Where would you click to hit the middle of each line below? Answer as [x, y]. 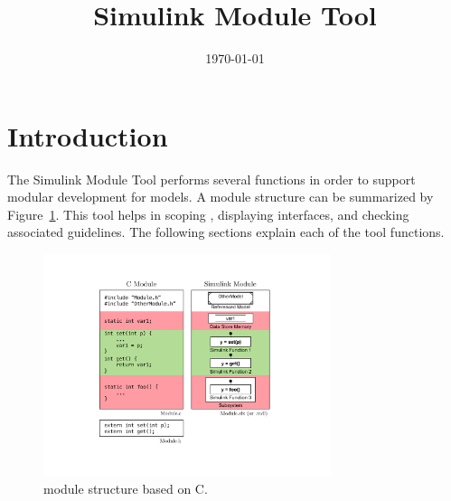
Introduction [88, 135]
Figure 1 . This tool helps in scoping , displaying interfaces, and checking [208, 214]
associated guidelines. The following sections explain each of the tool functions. [226, 232]
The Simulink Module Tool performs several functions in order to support [211, 179]
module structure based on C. [126, 489]
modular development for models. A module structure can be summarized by [221, 197]
